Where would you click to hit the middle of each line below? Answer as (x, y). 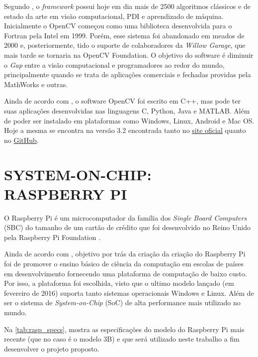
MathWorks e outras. (36, 84)
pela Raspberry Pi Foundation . (52, 237)
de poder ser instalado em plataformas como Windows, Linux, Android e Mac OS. (129, 120)
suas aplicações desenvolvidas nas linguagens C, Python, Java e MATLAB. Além (127, 110)
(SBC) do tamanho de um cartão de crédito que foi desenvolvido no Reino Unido (127, 227)
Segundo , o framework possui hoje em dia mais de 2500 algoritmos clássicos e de (127, 6)
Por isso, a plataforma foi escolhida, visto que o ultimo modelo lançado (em (119, 283)
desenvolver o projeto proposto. (52, 348)
